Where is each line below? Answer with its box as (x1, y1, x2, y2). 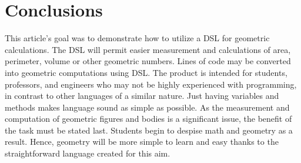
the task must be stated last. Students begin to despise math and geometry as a (5, 124, 293, 136)
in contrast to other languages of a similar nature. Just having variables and (5, 89, 279, 102)
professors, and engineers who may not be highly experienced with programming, (5, 78, 297, 90)
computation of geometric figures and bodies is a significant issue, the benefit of (5, 112, 292, 125)
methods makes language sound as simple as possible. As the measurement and (5, 101, 290, 113)
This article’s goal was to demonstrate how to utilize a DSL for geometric (5, 32, 270, 44)
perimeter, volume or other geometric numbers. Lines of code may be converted (5, 55, 291, 67)
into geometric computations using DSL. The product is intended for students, (5, 66, 287, 78)
